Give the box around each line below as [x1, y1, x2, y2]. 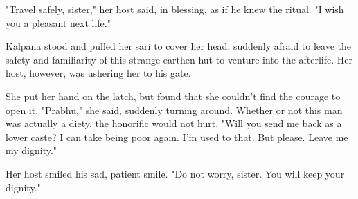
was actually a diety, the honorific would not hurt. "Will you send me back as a [6, 116, 342, 131]
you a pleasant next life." [6, 15, 111, 30]
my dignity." [6, 143, 57, 158]
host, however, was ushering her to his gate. [6, 66, 191, 80]
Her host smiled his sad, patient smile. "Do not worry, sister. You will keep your [6, 166, 345, 180]
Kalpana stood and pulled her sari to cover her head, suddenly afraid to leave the [6, 39, 352, 53]
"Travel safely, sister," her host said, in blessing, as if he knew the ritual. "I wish [6, 2, 344, 16]
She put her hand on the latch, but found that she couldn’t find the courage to [6, 88, 341, 103]
